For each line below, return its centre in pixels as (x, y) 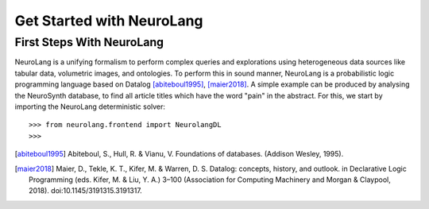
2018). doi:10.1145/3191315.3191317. (85, 191)
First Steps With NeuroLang (89, 42)
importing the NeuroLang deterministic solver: (90, 106)
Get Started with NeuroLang (109, 21)
